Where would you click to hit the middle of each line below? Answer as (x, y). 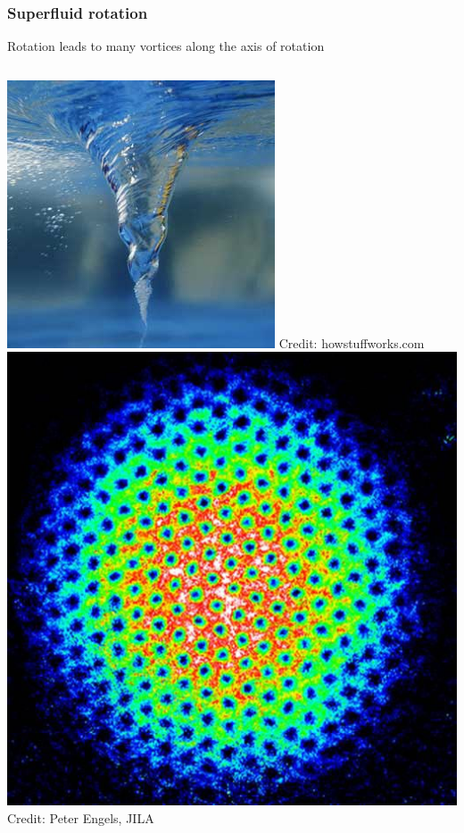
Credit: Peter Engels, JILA (81, 817)
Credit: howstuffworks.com (352, 342)
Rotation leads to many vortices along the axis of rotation (166, 46)
